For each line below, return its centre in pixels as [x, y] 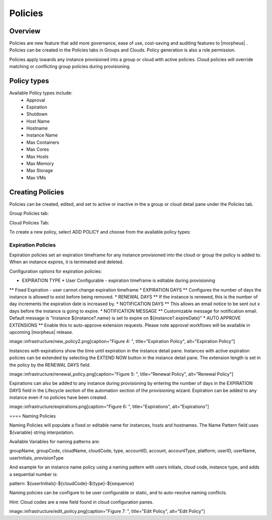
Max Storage [40, 170]
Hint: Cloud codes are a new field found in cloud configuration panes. [81, 502]
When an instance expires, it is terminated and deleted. [66, 262]
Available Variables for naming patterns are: [55, 442]
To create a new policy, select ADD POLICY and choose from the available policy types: [100, 232]
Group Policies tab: [29, 213]
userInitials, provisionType [37, 458]
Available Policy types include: [41, 93]
